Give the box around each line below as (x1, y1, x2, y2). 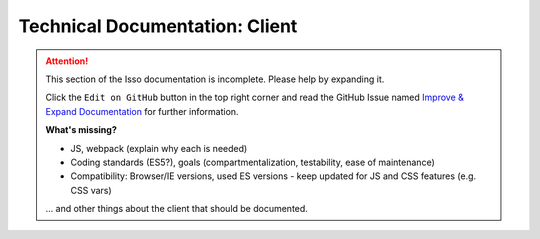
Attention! (45, 55, 89, 67)
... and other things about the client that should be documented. (45, 203, 309, 215)
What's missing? (45, 124, 117, 136)
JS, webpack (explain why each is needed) (70, 142, 248, 154)
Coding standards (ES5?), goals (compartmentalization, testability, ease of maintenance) (70, 156, 435, 168)
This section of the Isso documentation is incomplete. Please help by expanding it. (45, 73, 385, 85)
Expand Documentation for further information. (45, 105, 239, 117)
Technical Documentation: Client (18, 15, 298, 37)
